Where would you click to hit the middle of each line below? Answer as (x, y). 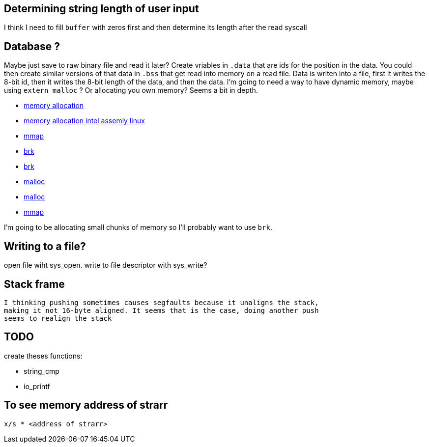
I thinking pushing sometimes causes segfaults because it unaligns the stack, (161, 302)
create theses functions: (43, 356)
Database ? (32, 46)
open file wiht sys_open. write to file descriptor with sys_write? (106, 265)
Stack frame (34, 284)
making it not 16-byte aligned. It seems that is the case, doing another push (161, 310)
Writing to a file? (45, 246)
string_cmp (42, 371)
